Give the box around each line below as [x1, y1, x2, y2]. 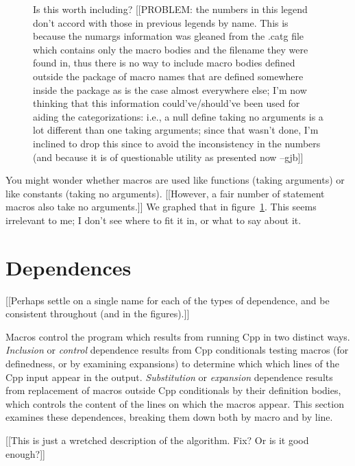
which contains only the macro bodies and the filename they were [33, 42, 308, 56]
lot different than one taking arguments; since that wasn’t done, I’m [33, 123, 319, 137]
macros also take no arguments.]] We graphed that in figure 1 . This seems [5, 199, 317, 214]
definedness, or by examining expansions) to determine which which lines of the [5, 356, 339, 370]
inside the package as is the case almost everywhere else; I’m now [33, 82, 307, 97]
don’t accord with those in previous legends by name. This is [33, 15, 289, 29]
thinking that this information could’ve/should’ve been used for [33, 96, 300, 110]
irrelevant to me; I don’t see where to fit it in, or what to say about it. [5, 212, 302, 227]
